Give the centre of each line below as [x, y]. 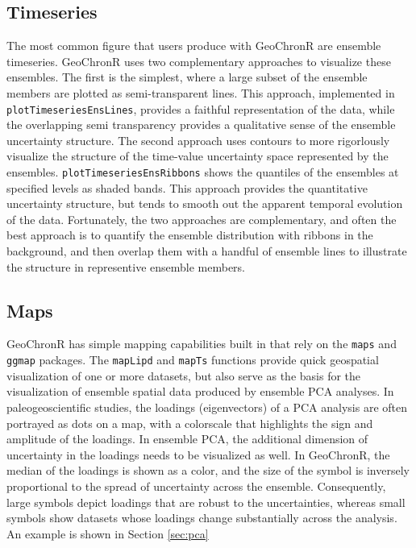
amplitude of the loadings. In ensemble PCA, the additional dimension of [187, 439]
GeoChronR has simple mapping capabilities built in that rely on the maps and [202, 344]
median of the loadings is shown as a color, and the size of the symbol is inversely [208, 470]
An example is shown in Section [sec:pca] [108, 533]
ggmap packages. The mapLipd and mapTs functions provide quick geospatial [193, 360]
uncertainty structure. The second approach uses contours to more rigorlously [198, 140]
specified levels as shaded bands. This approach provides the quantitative [187, 187]
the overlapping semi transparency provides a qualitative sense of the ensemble [201, 125]
